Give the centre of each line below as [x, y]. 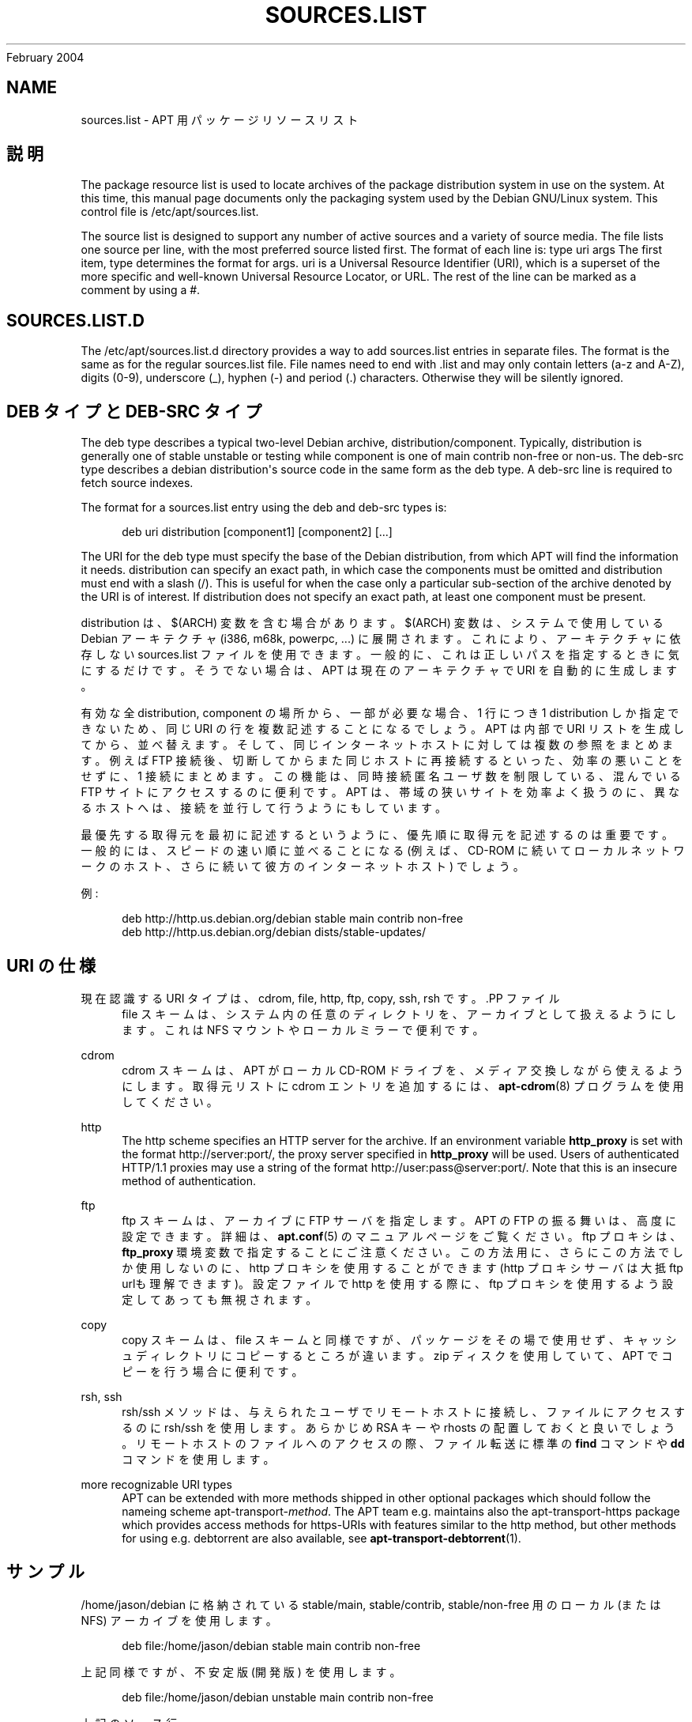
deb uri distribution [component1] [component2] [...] [257, 532]
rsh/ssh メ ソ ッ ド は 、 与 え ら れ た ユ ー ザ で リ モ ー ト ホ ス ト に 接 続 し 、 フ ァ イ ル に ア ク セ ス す [403, 1411]
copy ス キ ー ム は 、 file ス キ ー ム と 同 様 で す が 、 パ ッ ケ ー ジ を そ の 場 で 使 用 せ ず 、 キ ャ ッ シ [399, 1339]
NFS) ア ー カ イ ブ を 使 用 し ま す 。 [179, 1620]
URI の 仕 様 [51, 965]
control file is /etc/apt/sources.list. [170, 212]
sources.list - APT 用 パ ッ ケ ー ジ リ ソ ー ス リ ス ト [220, 119]
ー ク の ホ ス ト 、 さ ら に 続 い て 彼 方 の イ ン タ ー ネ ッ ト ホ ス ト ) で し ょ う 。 [303, 867]
